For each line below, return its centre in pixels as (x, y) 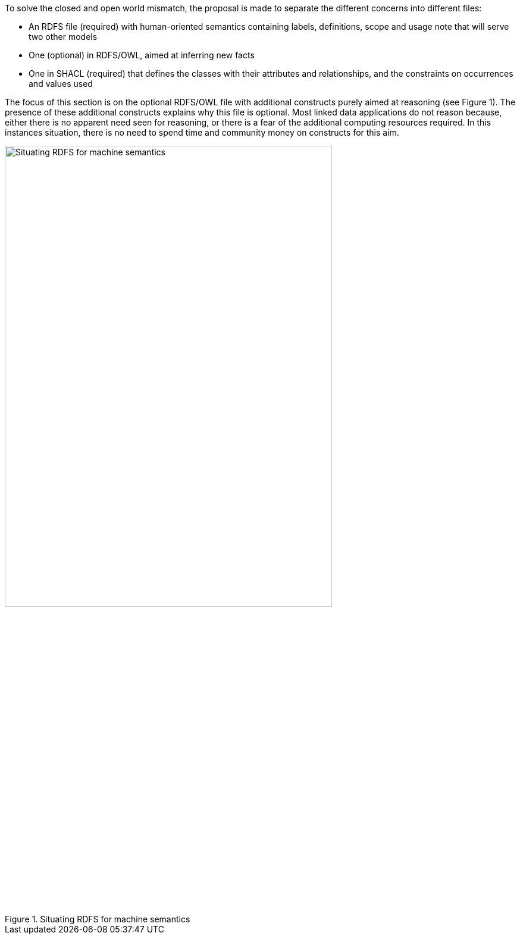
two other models (63, 37)
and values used (61, 84)
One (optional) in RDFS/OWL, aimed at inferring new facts (142, 55)
